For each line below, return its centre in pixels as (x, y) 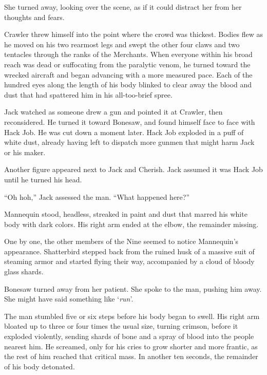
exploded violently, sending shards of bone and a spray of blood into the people (129, 336)
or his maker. (25, 152)
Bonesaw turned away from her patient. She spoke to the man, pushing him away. (133, 288)
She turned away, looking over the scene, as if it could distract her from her (123, 7)
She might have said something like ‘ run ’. (69, 299)
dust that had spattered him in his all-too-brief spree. (88, 94)
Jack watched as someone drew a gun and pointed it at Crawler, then (113, 112)
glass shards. (24, 271)
